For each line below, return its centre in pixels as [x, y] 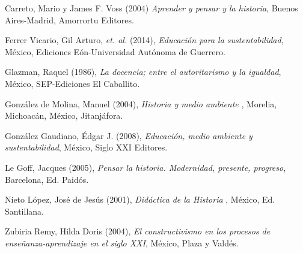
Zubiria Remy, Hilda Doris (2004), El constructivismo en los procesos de [138, 231]
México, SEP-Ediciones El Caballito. [72, 83]
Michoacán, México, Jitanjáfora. [64, 115]
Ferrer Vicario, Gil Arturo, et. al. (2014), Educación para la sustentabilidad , [144, 40]
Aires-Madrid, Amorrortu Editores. [69, 19]
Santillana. [24, 211]
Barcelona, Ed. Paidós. [47, 179]
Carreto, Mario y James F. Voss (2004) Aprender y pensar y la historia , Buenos [151, 8]
